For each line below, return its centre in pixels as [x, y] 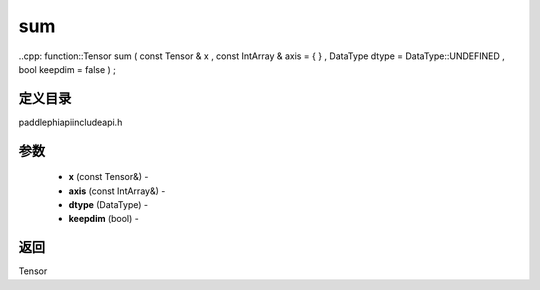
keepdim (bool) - [103, 219]
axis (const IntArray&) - [117, 191]
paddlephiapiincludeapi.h [70, 122]
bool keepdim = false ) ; [67, 69]
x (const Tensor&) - [108, 177]
